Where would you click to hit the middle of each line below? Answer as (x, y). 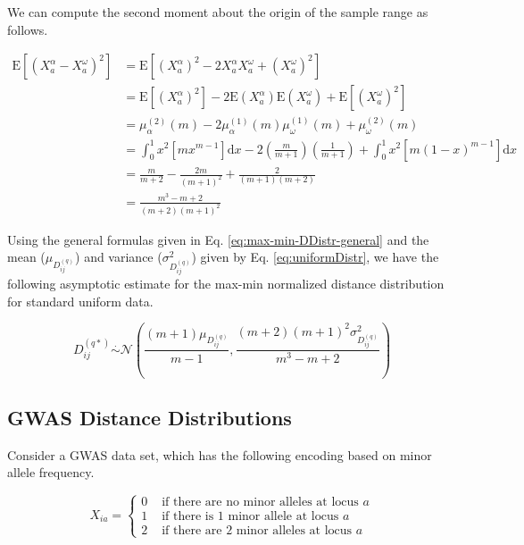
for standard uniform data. (80, 301)
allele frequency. (51, 472)
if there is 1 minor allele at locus (250, 517)
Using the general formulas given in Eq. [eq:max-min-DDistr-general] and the (218, 239)
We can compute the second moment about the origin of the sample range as (218, 12)
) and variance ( (119, 257)
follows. (28, 29)
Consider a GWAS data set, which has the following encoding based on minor (220, 454)
